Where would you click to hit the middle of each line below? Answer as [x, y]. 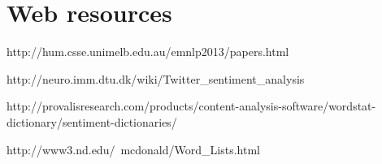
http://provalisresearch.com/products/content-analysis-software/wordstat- [191, 106]
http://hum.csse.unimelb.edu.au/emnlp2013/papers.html [148, 52]
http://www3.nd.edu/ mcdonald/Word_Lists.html [133, 149]
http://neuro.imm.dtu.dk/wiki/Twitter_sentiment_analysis [156, 78]
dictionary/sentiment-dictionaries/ [92, 121]
